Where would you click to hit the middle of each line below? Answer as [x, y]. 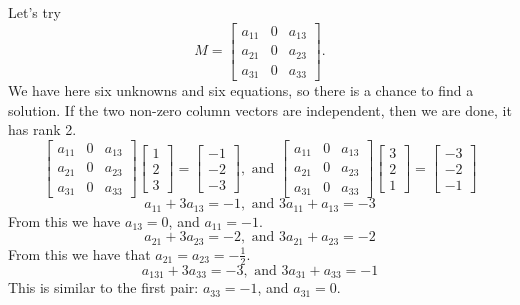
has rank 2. [42, 129]
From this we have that [79, 253]
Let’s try [34, 12]
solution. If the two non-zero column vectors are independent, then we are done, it [260, 109]
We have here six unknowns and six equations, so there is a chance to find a [241, 90]
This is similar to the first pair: [103, 287]
